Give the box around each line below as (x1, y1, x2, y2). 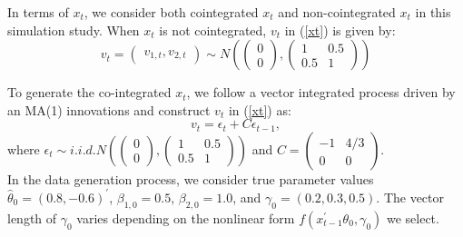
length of (7, 208, 57, 227)
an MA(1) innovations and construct (7, 100, 211, 119)
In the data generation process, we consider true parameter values (7, 169, 374, 188)
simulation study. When (7, 20, 140, 39)
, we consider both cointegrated (84, 3, 259, 21)
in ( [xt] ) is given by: (284, 20, 396, 39)
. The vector (376, 187, 445, 206)
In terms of (7, 3, 69, 21)
